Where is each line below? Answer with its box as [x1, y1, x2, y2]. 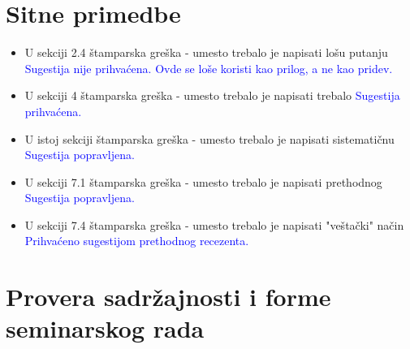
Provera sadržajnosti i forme [6, 280, 331, 313]
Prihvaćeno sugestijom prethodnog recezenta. [24, 232, 249, 249]
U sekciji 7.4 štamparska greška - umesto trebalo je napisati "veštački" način [24, 216, 404, 233]
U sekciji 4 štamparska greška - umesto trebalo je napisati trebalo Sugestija [24, 87, 400, 104]
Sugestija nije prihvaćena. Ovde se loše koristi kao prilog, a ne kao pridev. [24, 59, 393, 76]
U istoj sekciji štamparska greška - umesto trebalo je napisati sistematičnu [24, 130, 395, 147]
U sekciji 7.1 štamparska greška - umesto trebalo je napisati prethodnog [24, 173, 382, 190]
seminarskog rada [6, 312, 205, 345]
